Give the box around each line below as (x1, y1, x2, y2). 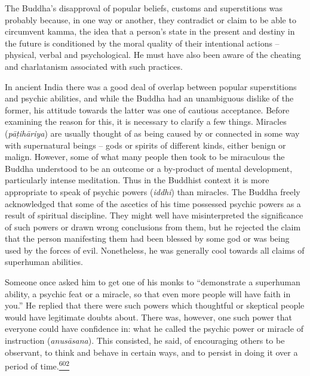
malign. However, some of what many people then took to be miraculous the (5, 150, 285, 163)
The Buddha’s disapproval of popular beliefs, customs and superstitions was (5, 2, 283, 14)
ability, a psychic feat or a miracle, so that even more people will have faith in (5, 287, 291, 300)
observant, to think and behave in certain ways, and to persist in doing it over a (5, 346, 298, 358)
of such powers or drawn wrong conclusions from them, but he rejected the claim (5, 220, 301, 233)
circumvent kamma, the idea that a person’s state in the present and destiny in (5, 25, 295, 38)
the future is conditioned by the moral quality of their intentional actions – (5, 36, 280, 49)
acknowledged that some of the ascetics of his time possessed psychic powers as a (5, 197, 301, 209)
